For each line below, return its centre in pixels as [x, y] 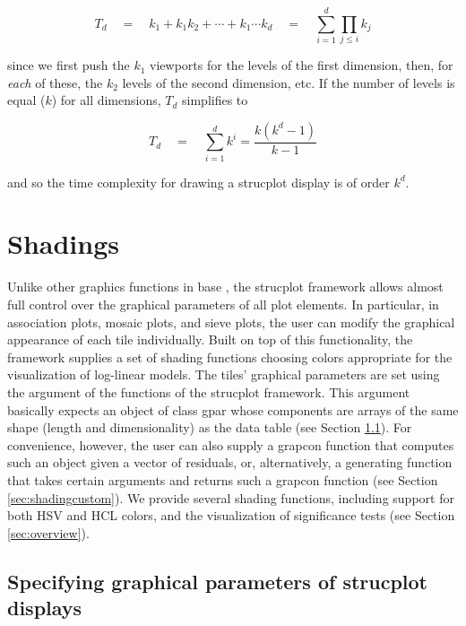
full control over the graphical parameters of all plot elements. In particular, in [223, 304]
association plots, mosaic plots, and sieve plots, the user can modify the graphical [231, 322]
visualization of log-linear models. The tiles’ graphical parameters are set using [224, 374]
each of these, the [55, 82]
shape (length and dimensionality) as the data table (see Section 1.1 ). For [210, 427]
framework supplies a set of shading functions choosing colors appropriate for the [230, 356]
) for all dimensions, [106, 100]
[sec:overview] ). [48, 532]
